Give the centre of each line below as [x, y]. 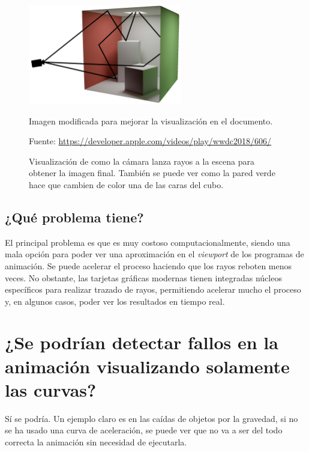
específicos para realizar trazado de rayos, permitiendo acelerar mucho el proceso [153, 289]
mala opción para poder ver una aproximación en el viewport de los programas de [154, 254]
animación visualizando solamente [147, 366]
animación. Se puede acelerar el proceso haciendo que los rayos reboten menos [148, 265]
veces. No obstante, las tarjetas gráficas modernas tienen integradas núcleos [143, 277]
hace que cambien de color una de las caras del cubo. [126, 184]
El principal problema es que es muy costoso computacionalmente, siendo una [148, 242]
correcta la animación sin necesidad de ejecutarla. [96, 441]
